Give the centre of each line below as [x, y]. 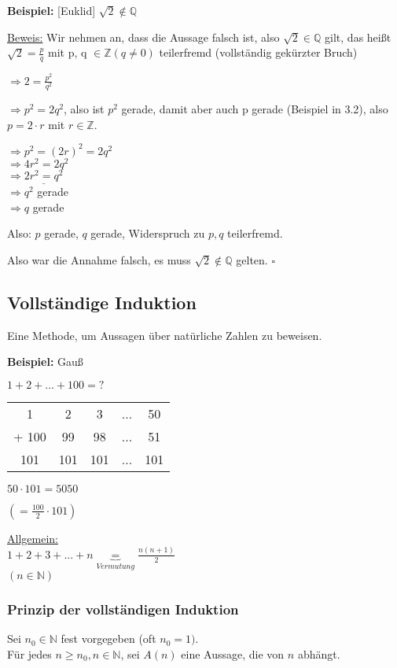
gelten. [252, 259]
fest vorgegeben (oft [108, 638]
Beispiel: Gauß [45, 362]
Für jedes [29, 654]
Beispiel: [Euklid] [51, 10]
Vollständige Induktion [102, 302]
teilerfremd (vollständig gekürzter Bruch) [258, 52]
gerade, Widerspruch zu [148, 233]
